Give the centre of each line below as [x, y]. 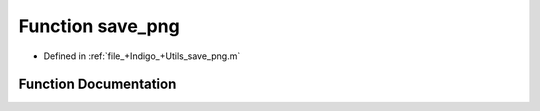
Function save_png [99, 26]
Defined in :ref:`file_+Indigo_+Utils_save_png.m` [142, 56]
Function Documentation [97, 84]
